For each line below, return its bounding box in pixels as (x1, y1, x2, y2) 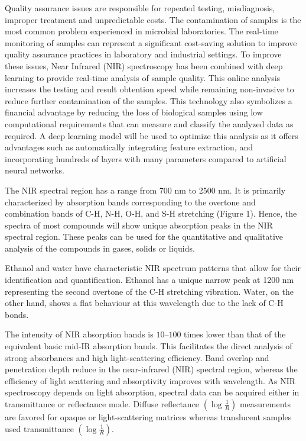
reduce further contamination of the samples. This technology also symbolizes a (5, 94, 292, 107)
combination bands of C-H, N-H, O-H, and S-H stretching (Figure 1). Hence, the (5, 207, 297, 220)
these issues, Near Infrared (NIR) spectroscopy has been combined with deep (5, 59, 283, 72)
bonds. (5, 308, 29, 320)
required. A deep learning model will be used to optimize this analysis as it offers (5, 129, 298, 141)
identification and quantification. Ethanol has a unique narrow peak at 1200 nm (5, 273, 294, 286)
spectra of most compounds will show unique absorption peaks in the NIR (5, 218, 273, 231)
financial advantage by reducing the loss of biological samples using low (5, 106, 263, 118)
